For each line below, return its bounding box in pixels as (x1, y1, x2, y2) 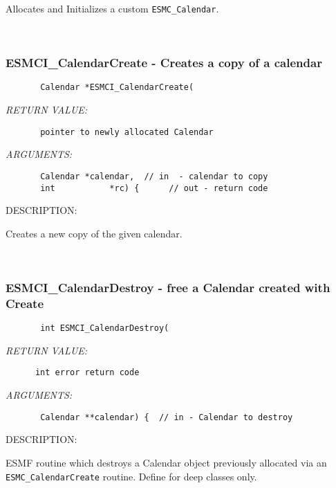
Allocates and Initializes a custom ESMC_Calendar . (6, 1, 219, 15)
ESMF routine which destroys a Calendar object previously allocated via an (6, 455, 327, 469)
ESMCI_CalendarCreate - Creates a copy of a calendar (6, 54, 322, 71)
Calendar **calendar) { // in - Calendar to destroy (40, 412, 293, 422)
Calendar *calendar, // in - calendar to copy (40, 171, 268, 181)
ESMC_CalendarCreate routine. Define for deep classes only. (6, 469, 257, 483)
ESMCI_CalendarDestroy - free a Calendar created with (6, 278, 330, 296)
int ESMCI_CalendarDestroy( (40, 323, 169, 334)
